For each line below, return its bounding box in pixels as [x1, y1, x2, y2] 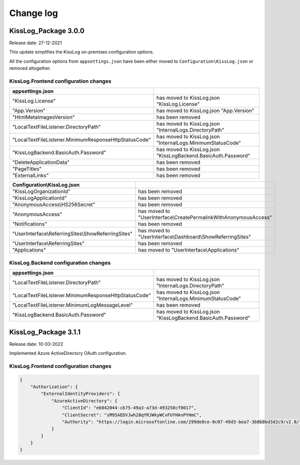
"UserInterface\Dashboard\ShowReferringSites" [138, 234, 251, 241]
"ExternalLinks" [12, 172, 49, 179]
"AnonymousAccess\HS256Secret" [12, 201, 95, 208]
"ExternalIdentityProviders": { [40, 391, 120, 397]
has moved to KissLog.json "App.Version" [156, 107, 254, 114]
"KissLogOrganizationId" [12, 188, 71, 195]
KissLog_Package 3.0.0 [9, 27, 84, 35]
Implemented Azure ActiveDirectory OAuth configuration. [9, 350, 127, 356]
